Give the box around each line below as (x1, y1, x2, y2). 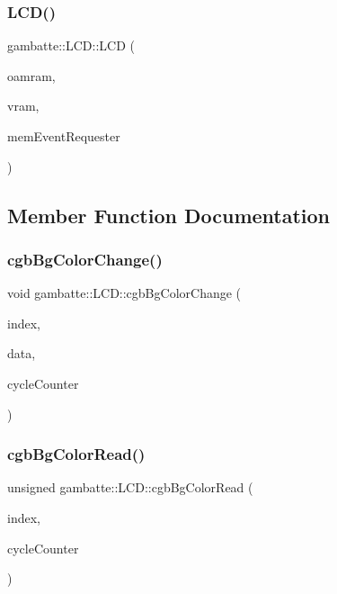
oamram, (7, 66, 56, 85)
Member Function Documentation (7, 201, 331, 229)
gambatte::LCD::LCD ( (7, 36, 135, 55)
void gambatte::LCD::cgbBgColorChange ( (7, 283, 242, 302)
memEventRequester (7, 127, 120, 145)
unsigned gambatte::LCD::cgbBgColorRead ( (7, 478, 253, 497)
